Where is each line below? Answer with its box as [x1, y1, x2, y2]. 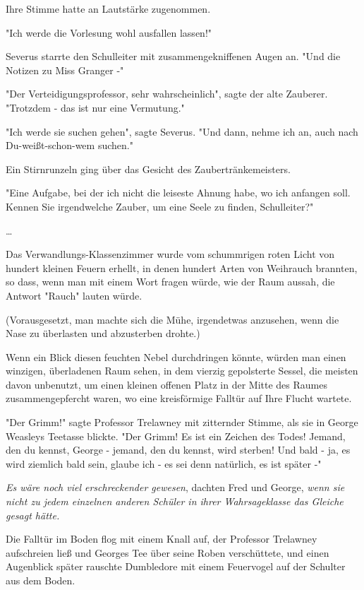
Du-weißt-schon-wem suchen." [6, 138, 133, 153]
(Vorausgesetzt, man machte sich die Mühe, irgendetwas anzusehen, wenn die [6, 312, 339, 326]
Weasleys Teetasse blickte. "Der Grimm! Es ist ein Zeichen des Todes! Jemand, [6, 428, 346, 443]
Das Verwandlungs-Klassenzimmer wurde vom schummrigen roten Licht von [6, 247, 335, 261]
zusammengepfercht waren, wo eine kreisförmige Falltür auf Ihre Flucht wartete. [6, 391, 352, 406]
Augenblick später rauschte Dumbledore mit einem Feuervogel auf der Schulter [6, 559, 346, 574]
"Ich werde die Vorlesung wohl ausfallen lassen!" [6, 25, 212, 40]
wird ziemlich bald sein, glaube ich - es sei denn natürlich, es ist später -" [6, 456, 322, 471]
